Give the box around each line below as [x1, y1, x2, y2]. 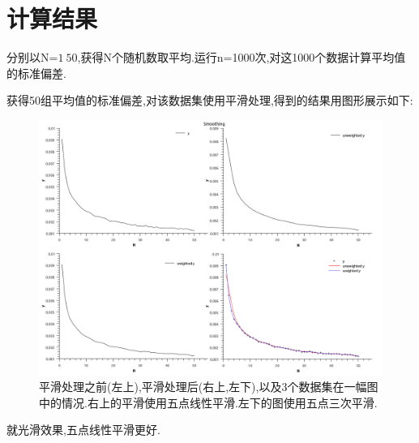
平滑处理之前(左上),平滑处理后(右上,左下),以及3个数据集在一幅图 [39, 378, 378, 395]
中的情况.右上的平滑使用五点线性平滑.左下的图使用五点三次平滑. [39, 394, 378, 411]
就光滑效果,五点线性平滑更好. [6, 421, 160, 438]
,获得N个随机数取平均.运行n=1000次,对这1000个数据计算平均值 [77, 49, 406, 66]
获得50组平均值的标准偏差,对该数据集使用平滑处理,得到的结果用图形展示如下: [6, 92, 413, 109]
